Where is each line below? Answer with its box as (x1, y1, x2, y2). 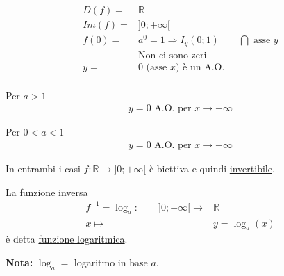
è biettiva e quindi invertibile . (149, 161, 275, 175)
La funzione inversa (6, 184, 88, 199)
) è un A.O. (175, 62, 225, 72)
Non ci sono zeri (137, 50, 207, 60)
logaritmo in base (74, 254, 148, 269)
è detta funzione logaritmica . (6, 232, 128, 246)
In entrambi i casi (6, 161, 81, 175)
